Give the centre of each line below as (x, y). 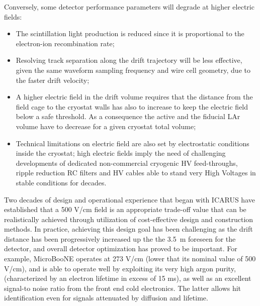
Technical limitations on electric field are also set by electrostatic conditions (133, 143)
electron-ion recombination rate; (65, 43)
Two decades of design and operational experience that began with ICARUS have (129, 199)
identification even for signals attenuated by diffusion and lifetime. (106, 298)
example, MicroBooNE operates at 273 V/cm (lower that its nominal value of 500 (130, 259)
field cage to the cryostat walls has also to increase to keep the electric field (132, 106)
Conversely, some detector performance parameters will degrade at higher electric (129, 7)
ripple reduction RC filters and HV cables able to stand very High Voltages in (136, 173)
